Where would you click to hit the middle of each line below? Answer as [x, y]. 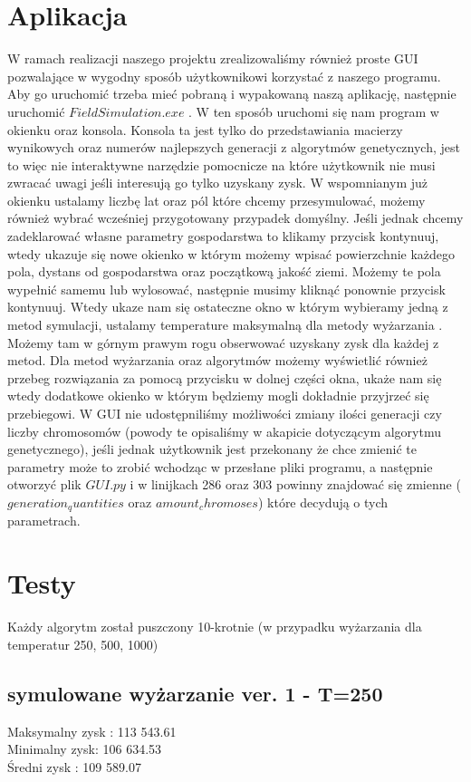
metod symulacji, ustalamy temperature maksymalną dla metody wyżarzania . [225, 325]
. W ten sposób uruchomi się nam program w [314, 111]
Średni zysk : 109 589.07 [74, 766]
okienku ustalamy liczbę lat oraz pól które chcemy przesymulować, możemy [216, 200]
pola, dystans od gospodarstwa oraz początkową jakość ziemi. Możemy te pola [224, 271]
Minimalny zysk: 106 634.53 [85, 749]
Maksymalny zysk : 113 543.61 [92, 731]
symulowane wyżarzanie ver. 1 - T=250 [195, 693]
